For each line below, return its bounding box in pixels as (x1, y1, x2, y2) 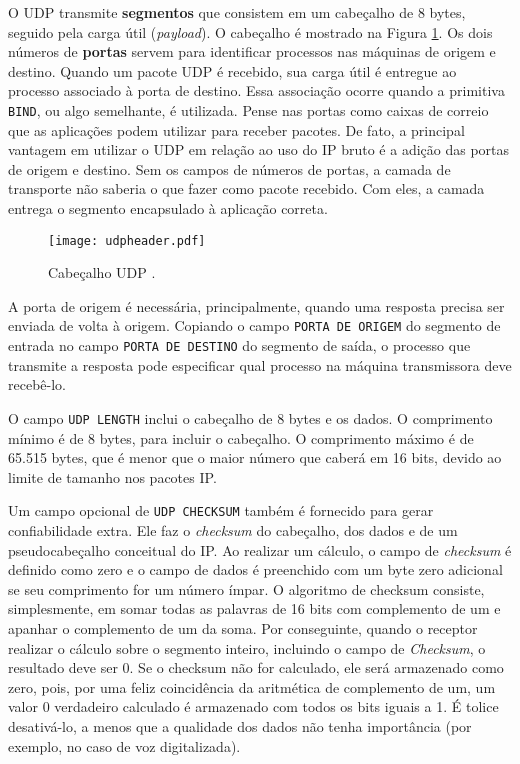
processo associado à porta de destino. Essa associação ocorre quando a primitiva (8, 80, 505, 101)
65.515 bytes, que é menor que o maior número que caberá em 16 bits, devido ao (8, 447, 502, 468)
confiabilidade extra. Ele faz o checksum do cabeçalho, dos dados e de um (8, 520, 458, 541)
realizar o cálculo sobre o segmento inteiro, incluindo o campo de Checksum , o (8, 637, 486, 658)
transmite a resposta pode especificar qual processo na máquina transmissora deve (8, 354, 512, 375)
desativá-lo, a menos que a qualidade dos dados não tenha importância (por (8, 715, 472, 736)
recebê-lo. (8, 374, 66, 395)
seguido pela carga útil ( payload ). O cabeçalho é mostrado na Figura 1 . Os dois (8, 21, 493, 42)
